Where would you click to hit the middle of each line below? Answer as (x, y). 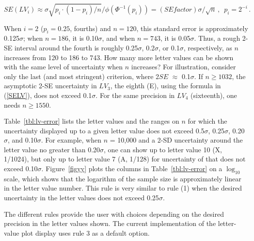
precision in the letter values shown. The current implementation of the (110, 223)
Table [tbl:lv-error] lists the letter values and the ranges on (92, 121)
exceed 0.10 (21, 169)
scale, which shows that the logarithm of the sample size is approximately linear (123, 178)
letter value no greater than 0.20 (52, 149)
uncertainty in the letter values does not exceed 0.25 (81, 198)
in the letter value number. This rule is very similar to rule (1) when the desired (123, 188)
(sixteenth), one (214, 95)
